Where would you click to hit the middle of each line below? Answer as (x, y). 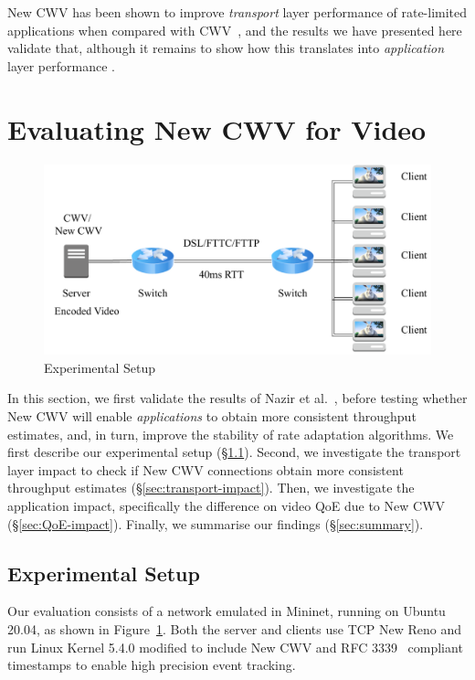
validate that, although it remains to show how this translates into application (226, 48)
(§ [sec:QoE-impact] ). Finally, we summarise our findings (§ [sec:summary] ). (216, 523)
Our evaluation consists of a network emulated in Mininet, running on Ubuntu (227, 611)
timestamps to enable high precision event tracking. (152, 665)
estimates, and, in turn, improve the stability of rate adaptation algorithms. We (231, 434)
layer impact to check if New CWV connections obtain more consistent (206, 469)
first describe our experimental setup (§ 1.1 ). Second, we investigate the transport (234, 452)
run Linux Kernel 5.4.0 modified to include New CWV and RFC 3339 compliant (235, 647)
